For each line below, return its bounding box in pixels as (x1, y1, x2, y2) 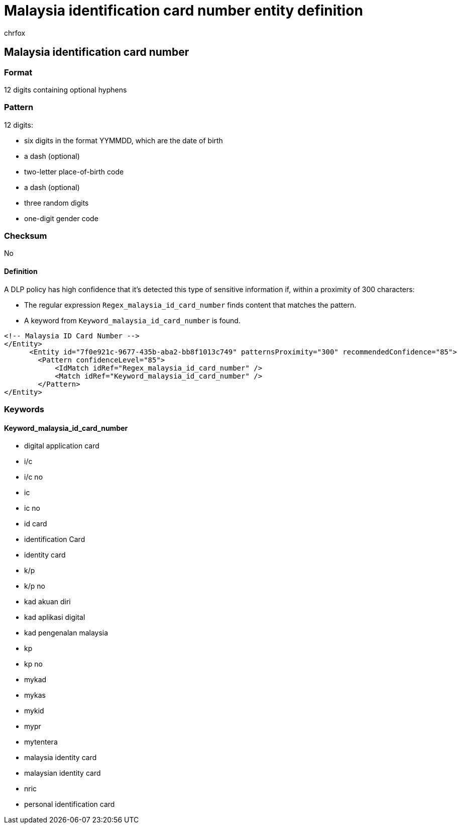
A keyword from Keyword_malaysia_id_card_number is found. (24, 316, 241, 325)
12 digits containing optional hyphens (4, 85, 127, 94)
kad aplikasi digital (24, 613, 85, 622)
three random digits (24, 198, 89, 207)
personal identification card (24, 800, 115, 809)
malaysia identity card (24, 753, 97, 762)
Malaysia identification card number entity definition (4, 2, 363, 19)
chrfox (4, 28, 26, 37)
